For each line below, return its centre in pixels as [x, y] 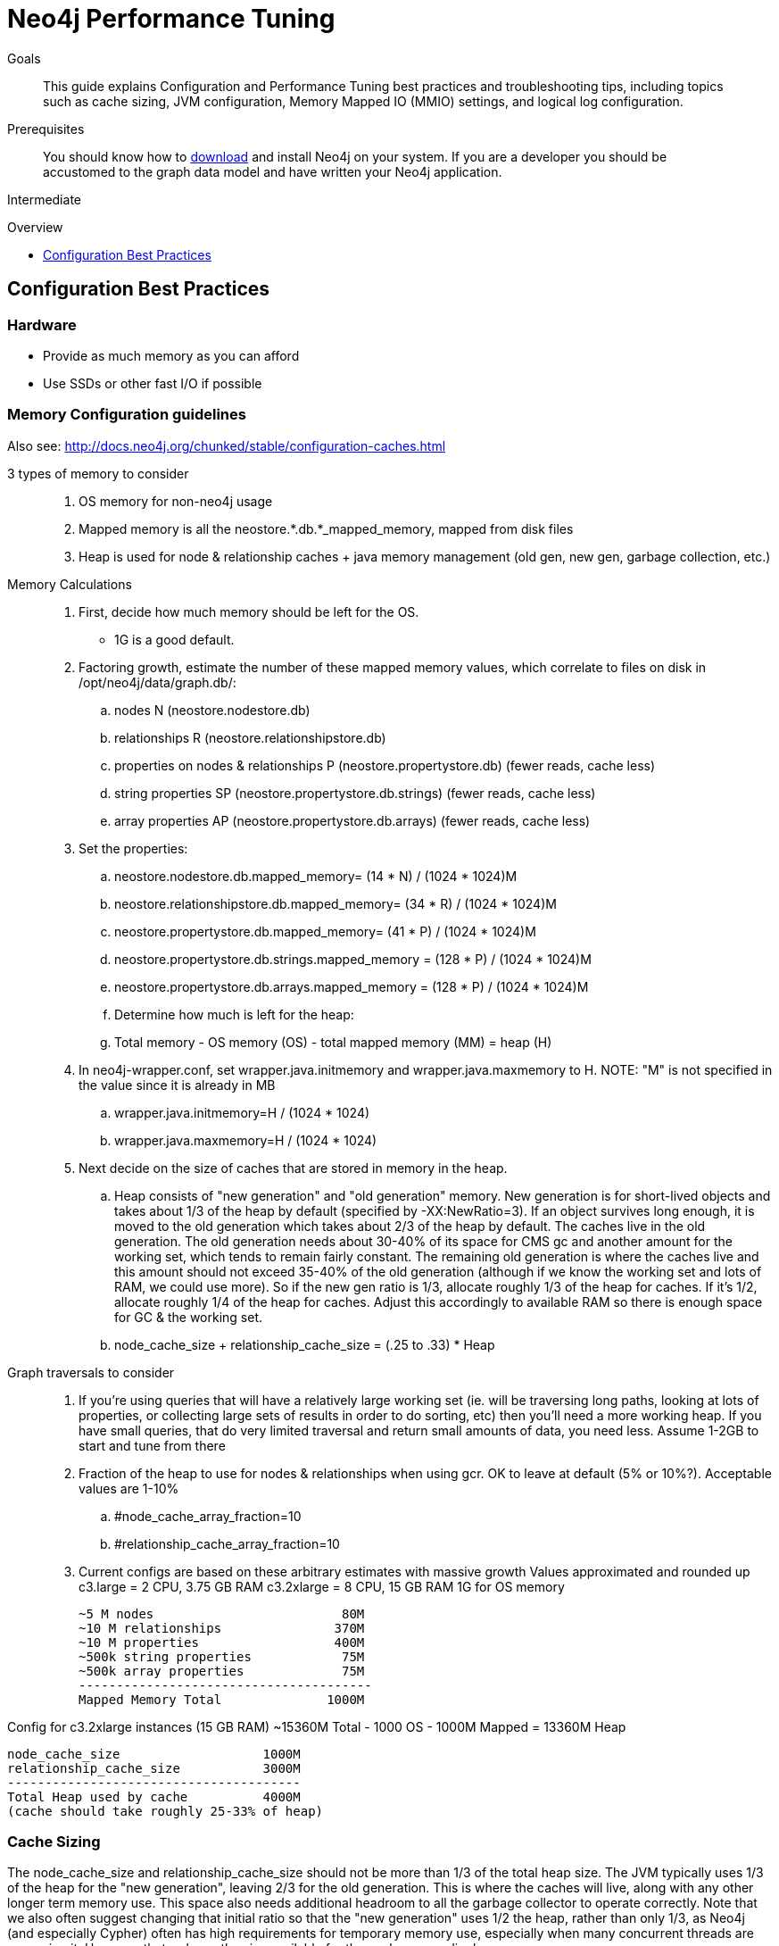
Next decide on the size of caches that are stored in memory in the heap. [293, 1168]
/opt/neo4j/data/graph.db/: [157, 682]
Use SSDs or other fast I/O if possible [153, 383]
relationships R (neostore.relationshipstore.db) [250, 737]
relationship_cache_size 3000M [154, 1768]
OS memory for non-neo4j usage [176, 501]
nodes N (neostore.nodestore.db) [212, 710]
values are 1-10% [129, 1488]
